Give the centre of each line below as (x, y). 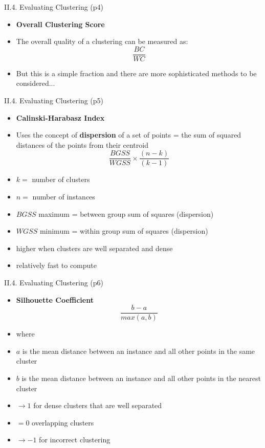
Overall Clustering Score (60, 24)
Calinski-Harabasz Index (60, 117)
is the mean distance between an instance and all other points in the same (139, 351)
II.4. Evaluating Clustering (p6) (54, 283)
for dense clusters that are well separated (98, 405)
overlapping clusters (63, 422)
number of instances (64, 197)
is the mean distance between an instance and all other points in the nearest (141, 378)
